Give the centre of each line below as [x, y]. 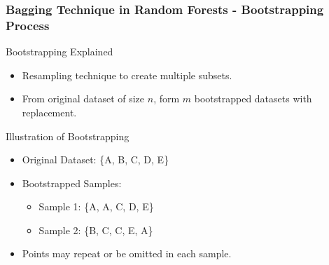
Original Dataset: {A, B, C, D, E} [96, 159]
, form [167, 98]
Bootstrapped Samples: [72, 183]
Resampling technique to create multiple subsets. [127, 75]
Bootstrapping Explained [59, 52]
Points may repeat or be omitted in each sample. [127, 253]
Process [28, 25]
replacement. [49, 112]
